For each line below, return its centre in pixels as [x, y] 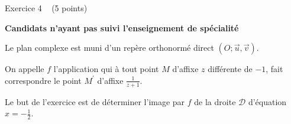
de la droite [215, 101]
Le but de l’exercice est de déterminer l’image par [95, 101]
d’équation [267, 101]
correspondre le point [43, 80]
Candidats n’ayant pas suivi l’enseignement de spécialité [122, 27]
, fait [274, 69]
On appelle [25, 69]
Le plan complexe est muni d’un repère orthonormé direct [109, 48]
